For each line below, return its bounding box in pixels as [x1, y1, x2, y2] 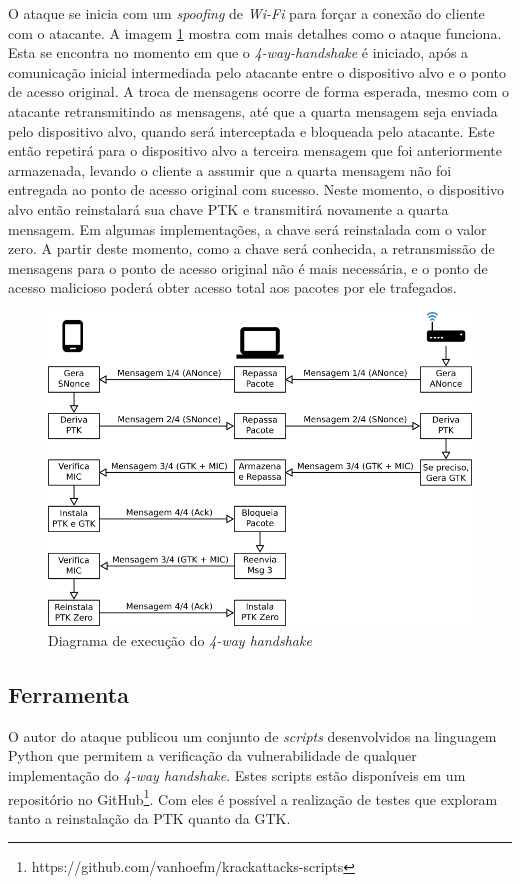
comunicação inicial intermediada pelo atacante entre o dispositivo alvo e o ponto [8, 61, 506, 82]
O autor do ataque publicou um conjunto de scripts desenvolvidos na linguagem [8, 725, 497, 746]
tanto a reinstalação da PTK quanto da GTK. [8, 807, 291, 828]
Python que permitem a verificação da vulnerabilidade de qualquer [8, 745, 417, 766]
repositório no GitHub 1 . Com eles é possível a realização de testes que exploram [8, 785, 498, 809]
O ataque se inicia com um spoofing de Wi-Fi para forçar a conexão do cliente [8, 3, 485, 23]
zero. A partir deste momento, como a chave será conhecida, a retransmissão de [8, 238, 495, 259]
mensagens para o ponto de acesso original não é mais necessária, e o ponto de [8, 257, 488, 278]
